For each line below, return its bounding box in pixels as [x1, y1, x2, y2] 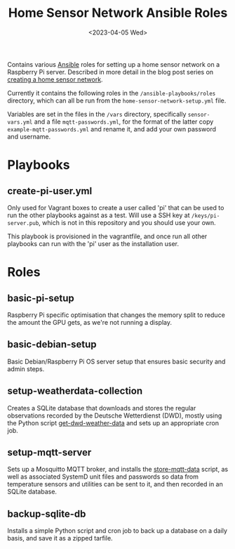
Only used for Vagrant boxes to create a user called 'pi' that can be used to [7, 203, 224, 212]
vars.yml [7, 118, 33, 126]
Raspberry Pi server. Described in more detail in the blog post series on [7, 67, 214, 76]
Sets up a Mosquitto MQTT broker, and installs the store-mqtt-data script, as [7, 465, 229, 474]
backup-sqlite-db [7, 508, 86, 519]
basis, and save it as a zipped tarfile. [7, 534, 114, 543]
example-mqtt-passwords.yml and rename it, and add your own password [7, 124, 216, 133]
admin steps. [7, 364, 45, 373]
